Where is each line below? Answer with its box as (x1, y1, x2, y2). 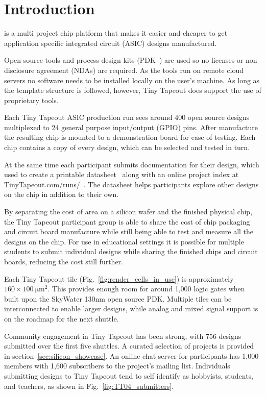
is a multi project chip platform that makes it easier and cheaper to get (4, 28, 228, 38)
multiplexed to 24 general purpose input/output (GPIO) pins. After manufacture (4, 121, 258, 132)
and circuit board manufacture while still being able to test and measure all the (4, 226, 254, 237)
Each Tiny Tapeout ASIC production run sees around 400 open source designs (4, 112, 250, 122)
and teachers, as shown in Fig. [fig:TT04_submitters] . (4, 380, 174, 391)
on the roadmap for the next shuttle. (4, 313, 119, 324)
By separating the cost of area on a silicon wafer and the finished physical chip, (4, 206, 253, 217)
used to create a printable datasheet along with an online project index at (4, 169, 239, 180)
